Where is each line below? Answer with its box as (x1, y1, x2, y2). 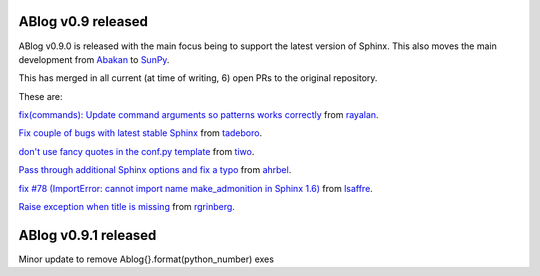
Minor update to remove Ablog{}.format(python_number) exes (18, 253, 275, 265)
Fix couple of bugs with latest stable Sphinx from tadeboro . (18, 127, 263, 139)
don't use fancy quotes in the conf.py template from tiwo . (18, 145, 255, 157)
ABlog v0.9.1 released (18, 226, 157, 244)
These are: (18, 90, 64, 102)
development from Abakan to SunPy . (18, 53, 170, 65)
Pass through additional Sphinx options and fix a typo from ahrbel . (18, 164, 292, 176)
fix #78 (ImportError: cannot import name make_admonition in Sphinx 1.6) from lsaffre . (18, 182, 374, 194)
